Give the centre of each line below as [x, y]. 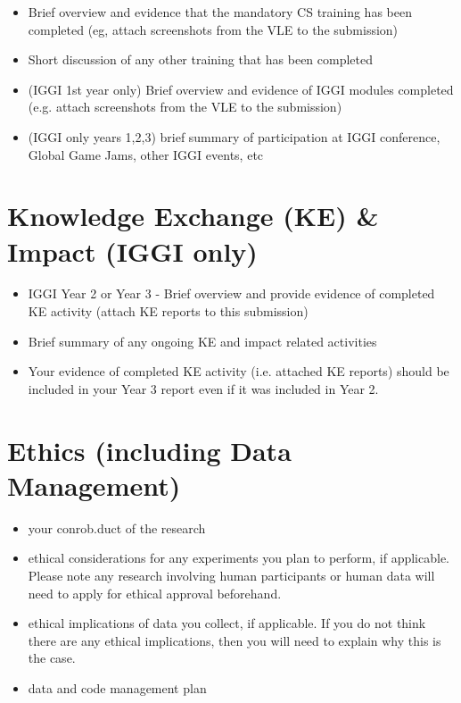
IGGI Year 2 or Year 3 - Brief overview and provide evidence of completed [231, 293]
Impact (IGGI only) [132, 251]
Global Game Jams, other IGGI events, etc [146, 154]
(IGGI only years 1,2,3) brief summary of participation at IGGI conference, [234, 136]
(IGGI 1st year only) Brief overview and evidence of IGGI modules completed [241, 89]
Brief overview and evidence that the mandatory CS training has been [220, 12]
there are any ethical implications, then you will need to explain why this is [235, 640]
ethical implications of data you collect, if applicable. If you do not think [227, 623]
